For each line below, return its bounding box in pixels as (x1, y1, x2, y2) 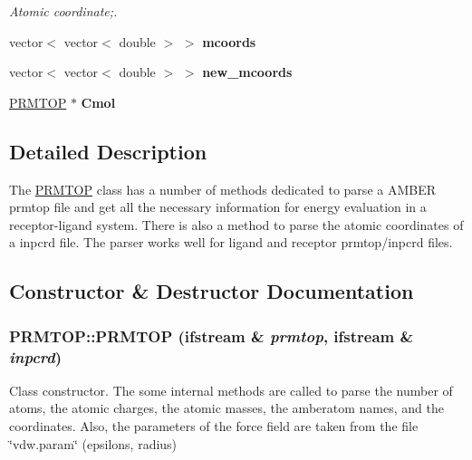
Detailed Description (9, 137, 207, 165)
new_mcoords (202, 62, 293, 81)
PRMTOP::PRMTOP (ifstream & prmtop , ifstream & (9, 324, 414, 347)
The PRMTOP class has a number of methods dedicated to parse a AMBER (9, 179, 437, 198)
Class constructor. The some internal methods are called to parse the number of (9, 380, 453, 399)
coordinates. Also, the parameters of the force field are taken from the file (9, 417, 419, 436)
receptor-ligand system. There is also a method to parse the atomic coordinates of (9, 215, 464, 234)
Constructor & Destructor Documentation (9, 277, 414, 305)
